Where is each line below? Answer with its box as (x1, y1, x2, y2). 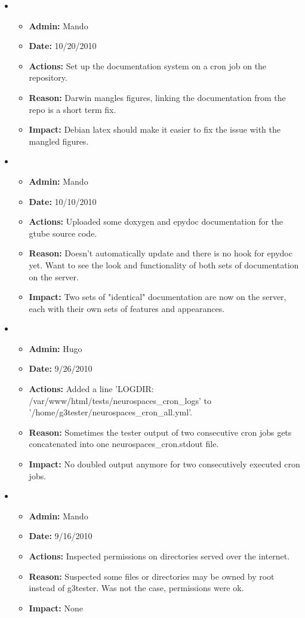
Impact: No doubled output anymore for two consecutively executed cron (29, 458, 300, 470)
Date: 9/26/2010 (29, 362, 93, 375)
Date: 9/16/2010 (29, 530, 93, 542)
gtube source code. (29, 227, 97, 239)
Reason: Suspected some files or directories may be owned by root (29, 570, 275, 582)
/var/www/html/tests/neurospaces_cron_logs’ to (29, 394, 211, 406)
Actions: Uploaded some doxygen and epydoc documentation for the (29, 215, 284, 228)
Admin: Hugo (29, 342, 82, 354)
